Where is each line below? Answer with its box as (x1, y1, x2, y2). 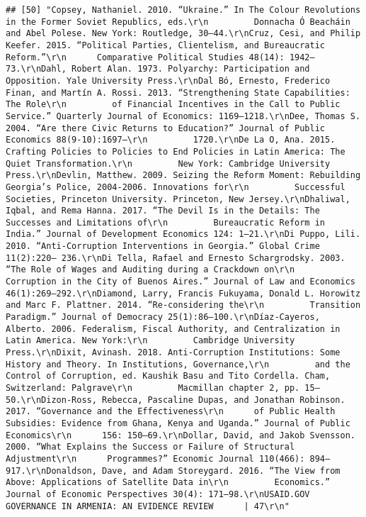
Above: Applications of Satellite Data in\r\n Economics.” (6, 477, 331, 488)
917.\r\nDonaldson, (6, 465, 97, 476)
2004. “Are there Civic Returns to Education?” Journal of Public (6, 123, 326, 133)
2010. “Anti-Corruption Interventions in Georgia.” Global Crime (6, 241, 320, 252)
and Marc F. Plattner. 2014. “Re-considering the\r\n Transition (6, 300, 361, 311)
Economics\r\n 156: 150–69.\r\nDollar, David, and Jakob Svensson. (6, 430, 355, 440)
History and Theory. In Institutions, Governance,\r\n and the (6, 359, 350, 369)
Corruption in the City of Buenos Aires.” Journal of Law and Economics (6, 277, 355, 287)
